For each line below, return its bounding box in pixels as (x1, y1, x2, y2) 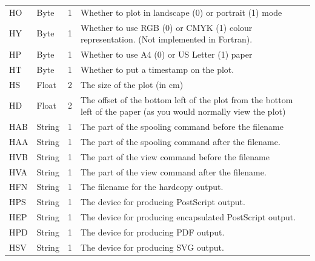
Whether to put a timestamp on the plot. (80, 63, 234, 75)
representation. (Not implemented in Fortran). (80, 33, 253, 46)
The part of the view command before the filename (80, 150, 270, 163)
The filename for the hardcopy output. (80, 180, 224, 193)
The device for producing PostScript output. (80, 195, 245, 208)
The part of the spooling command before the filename (80, 120, 283, 132)
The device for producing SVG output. (80, 240, 224, 253)
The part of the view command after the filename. (80, 165, 267, 178)
